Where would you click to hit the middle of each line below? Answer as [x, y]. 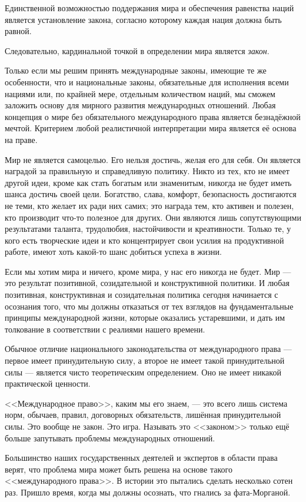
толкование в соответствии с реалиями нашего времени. [105, 329]
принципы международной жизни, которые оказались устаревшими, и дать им [145, 318]
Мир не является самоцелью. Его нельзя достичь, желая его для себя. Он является [153, 159]
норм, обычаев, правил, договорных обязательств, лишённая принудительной [143, 415]
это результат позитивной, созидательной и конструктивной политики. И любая [147, 283]
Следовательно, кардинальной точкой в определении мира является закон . [137, 50]
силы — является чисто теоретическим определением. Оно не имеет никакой [143, 372]
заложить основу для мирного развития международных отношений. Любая [140, 105]
